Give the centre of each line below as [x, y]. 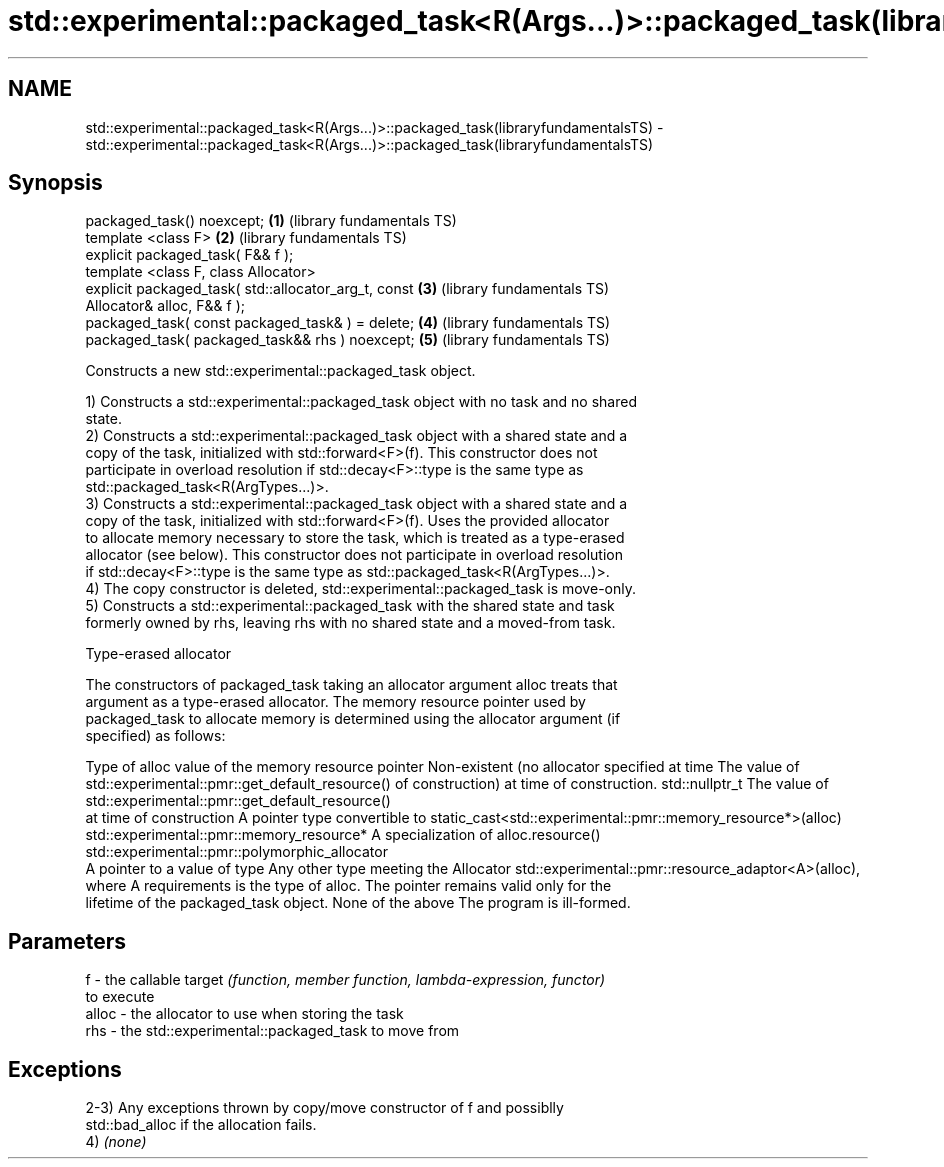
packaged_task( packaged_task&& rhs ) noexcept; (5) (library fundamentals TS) [347, 340]
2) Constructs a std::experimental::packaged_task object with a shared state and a [356, 436]
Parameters [67, 941]
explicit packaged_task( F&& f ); [189, 255]
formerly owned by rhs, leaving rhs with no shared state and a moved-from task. [350, 623]
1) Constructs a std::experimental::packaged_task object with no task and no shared [361, 402]
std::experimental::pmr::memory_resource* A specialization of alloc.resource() [343, 835]
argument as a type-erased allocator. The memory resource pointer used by [335, 702]
